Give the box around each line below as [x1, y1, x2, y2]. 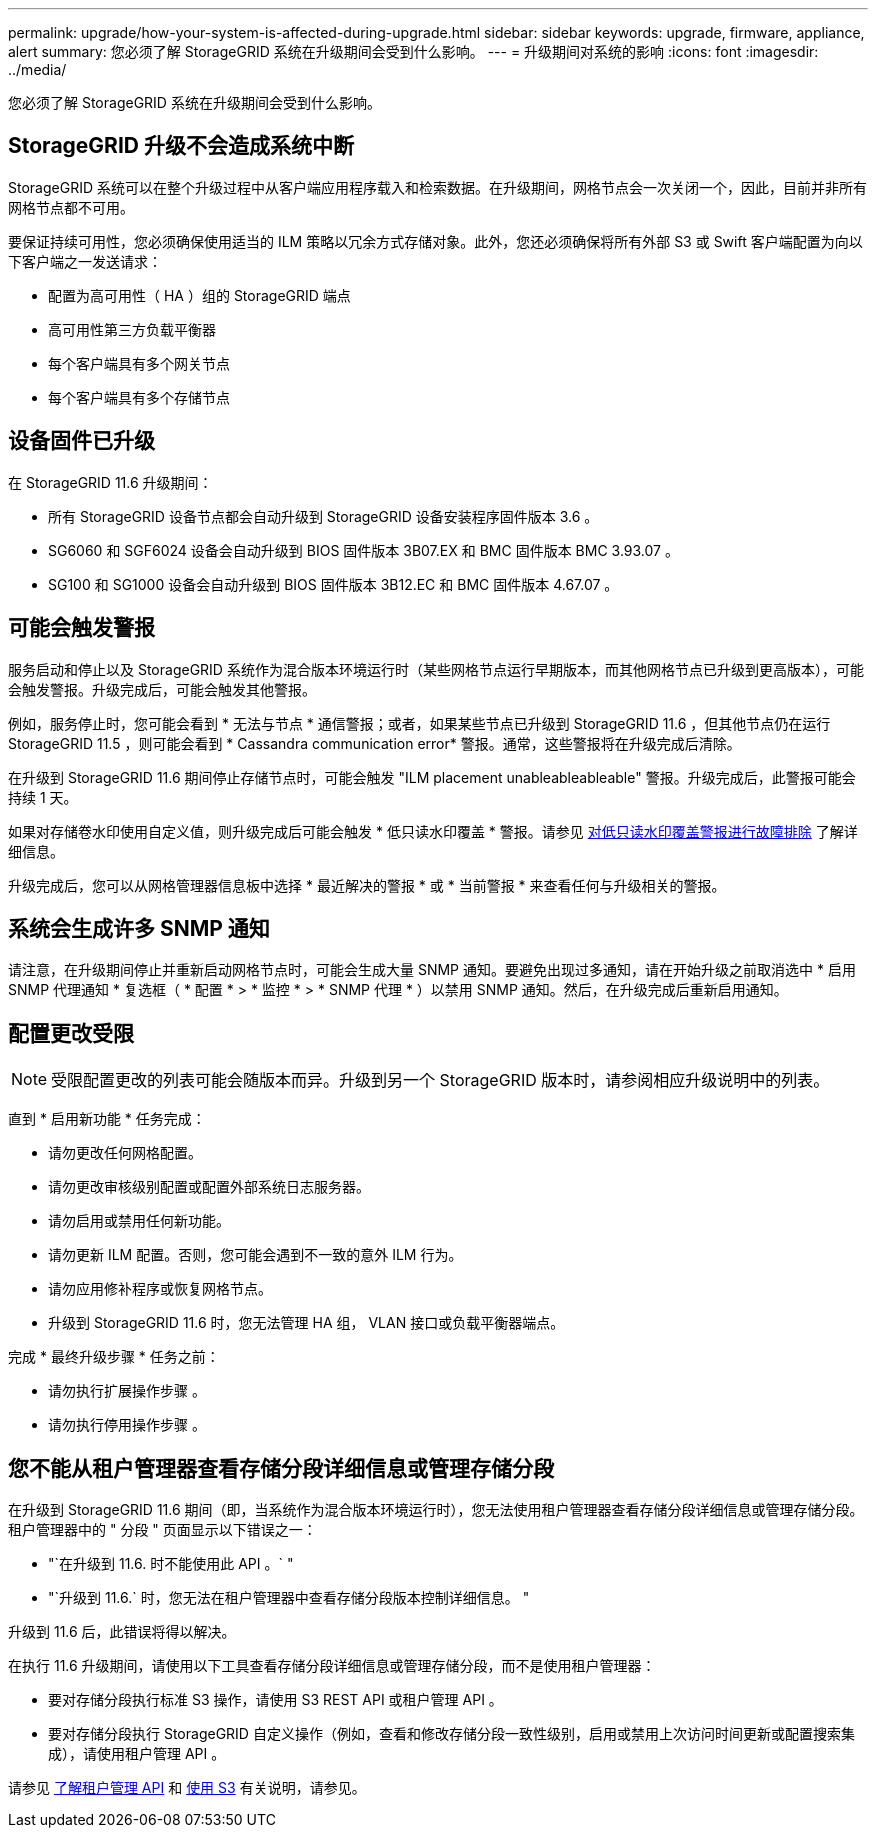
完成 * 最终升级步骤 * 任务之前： [8, 1348, 220, 1366]
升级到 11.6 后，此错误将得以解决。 [8, 1623, 236, 1641]
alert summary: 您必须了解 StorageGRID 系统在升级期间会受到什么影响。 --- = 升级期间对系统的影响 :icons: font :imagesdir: [8, 43, 819, 60]
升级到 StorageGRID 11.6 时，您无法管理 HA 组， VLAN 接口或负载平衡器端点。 [48, 1314, 565, 1332]
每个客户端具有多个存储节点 [48, 388, 230, 406]
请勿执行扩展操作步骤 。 [48, 1382, 206, 1400]
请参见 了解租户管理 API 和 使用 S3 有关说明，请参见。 [8, 1779, 366, 1797]
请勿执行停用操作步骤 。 [48, 1416, 206, 1434]
